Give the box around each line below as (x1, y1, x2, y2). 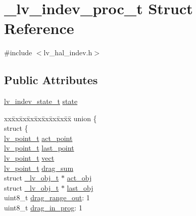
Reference (4, 18, 74, 39)
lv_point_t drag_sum (4, 162, 74, 173)
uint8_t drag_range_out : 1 (4, 192, 90, 203)
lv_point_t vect (4, 153, 55, 163)
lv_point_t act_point (4, 132, 73, 143)
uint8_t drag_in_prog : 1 (4, 202, 82, 213)
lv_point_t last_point (4, 142, 74, 153)
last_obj (67, 182, 93, 193)
